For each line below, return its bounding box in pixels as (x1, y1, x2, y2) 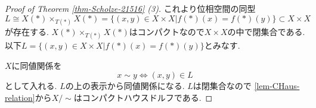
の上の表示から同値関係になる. (65, 80, 185, 92)
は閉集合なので (193, 80, 252, 92)
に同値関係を (11, 59, 62, 71)
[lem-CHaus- (254, 80, 300, 92)
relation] (5, 91, 35, 103)
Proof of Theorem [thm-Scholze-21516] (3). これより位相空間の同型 (5, 2, 256, 14)
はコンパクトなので (129, 25, 205, 37)
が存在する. (5, 25, 49, 37)
